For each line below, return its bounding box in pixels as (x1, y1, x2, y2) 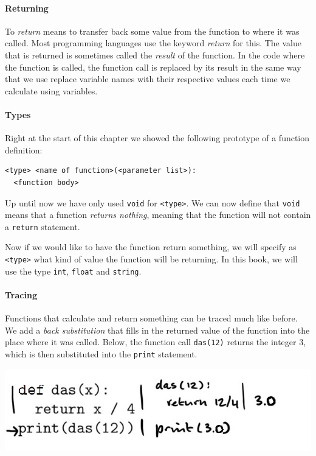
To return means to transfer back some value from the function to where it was (5, 24, 300, 37)
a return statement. (5, 220, 80, 233)
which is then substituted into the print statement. (5, 347, 197, 360)
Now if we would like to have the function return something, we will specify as (5, 240, 297, 253)
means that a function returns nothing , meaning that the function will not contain (5, 208, 311, 221)
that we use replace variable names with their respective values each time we (5, 72, 290, 85)
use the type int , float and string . (5, 264, 142, 277)
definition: (5, 143, 43, 156)
